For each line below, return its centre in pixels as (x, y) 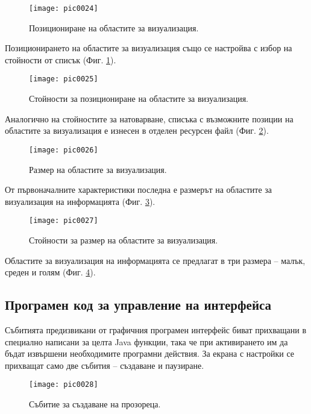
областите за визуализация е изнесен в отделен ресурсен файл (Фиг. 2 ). (137, 130)
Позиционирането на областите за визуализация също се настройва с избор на (149, 48)
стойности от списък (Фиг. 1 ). (61, 59)
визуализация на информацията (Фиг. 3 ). (80, 201)
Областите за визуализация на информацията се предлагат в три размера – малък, (155, 260)
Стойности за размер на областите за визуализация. (124, 240)
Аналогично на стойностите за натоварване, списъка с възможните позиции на (149, 118)
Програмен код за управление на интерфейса (138, 305)
